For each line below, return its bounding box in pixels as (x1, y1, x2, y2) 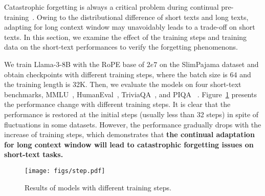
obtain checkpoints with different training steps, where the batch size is (4, 69, 228, 79)
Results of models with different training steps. (25, 182, 171, 192)
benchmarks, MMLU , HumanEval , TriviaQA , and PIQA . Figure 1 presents (4, 89, 257, 99)
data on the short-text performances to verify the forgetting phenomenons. (4, 41, 238, 52)
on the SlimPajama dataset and (159, 58, 259, 69)
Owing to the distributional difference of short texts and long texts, (36, 11, 249, 22)
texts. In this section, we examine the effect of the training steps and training (4, 31, 247, 42)
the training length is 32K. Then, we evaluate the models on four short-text (4, 79, 241, 90)
